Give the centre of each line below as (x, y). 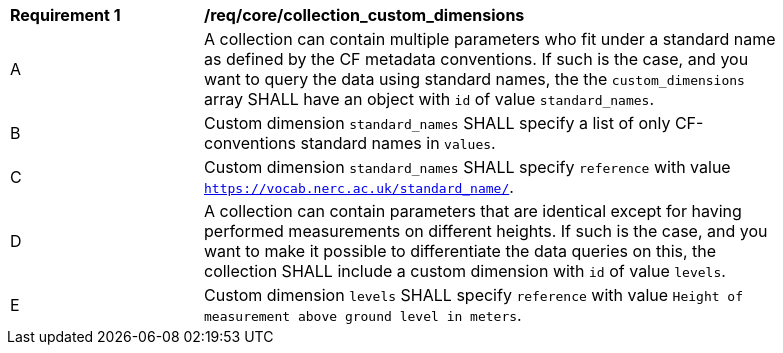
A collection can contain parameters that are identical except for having (473, 211)
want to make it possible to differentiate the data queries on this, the (460, 251)
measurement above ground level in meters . (363, 315)
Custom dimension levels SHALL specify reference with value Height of (474, 295)
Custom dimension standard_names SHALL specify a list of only (437, 123)
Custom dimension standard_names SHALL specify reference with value (467, 167)
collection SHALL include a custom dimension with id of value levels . (465, 271)
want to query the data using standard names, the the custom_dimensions (474, 79)
